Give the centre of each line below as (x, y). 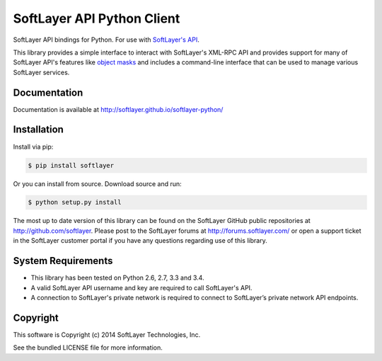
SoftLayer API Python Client (97, 18)
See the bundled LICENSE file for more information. (88, 348)
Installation (38, 130)
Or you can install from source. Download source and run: (97, 183)
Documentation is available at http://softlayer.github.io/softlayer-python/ (118, 109)
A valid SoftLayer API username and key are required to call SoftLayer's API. (141, 287)
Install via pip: (33, 147)
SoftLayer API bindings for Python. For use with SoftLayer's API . (106, 40)
